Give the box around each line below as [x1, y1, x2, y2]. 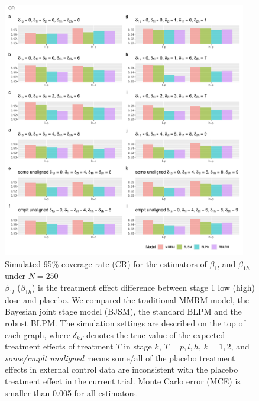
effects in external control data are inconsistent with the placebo [5, 363, 238, 376]
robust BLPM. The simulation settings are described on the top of [5, 317, 245, 329]
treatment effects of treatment [5, 340, 114, 352]
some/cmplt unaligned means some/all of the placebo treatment [5, 351, 235, 364]
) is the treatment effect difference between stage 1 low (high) [31, 281, 255, 294]
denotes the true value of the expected [86, 328, 225, 341]
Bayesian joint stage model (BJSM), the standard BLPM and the [5, 305, 242, 317]
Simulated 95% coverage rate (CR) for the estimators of [5, 257, 207, 270]
